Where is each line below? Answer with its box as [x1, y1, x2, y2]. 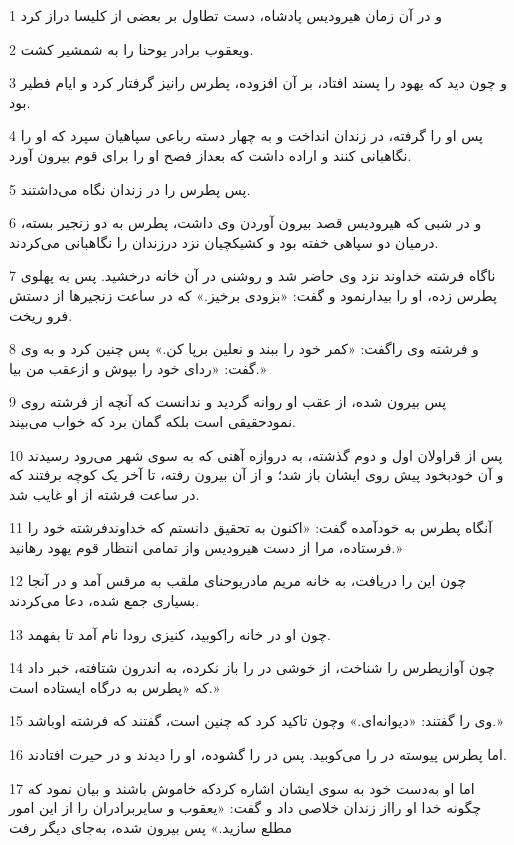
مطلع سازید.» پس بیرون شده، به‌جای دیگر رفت [9, 816, 293, 837]
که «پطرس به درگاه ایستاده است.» [9, 676, 220, 697]
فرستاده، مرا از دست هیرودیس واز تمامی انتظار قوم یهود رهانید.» [9, 536, 403, 557]
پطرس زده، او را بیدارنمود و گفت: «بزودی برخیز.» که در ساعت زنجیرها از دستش [9, 284, 497, 305]
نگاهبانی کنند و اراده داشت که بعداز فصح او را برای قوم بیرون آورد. [9, 144, 412, 165]
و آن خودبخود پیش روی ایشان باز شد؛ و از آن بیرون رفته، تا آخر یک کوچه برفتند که [9, 464, 504, 485]
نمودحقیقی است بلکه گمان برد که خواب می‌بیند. [9, 410, 296, 431]
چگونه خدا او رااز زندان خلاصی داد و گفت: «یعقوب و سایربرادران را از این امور [9, 797, 482, 818]
